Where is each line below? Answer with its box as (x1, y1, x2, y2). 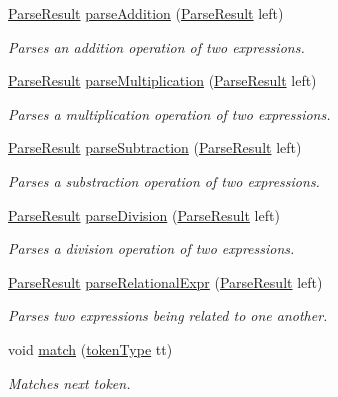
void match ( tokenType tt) (8, 338, 173, 359)
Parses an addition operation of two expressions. (8, 36, 305, 57)
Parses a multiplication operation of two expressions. (8, 103, 331, 124)
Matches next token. (8, 372, 131, 393)
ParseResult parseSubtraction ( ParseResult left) (8, 137, 302, 158)
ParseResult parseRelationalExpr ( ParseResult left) (8, 271, 323, 292)
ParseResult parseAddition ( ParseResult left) (8, 3, 284, 23)
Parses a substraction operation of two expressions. (8, 170, 320, 191)
